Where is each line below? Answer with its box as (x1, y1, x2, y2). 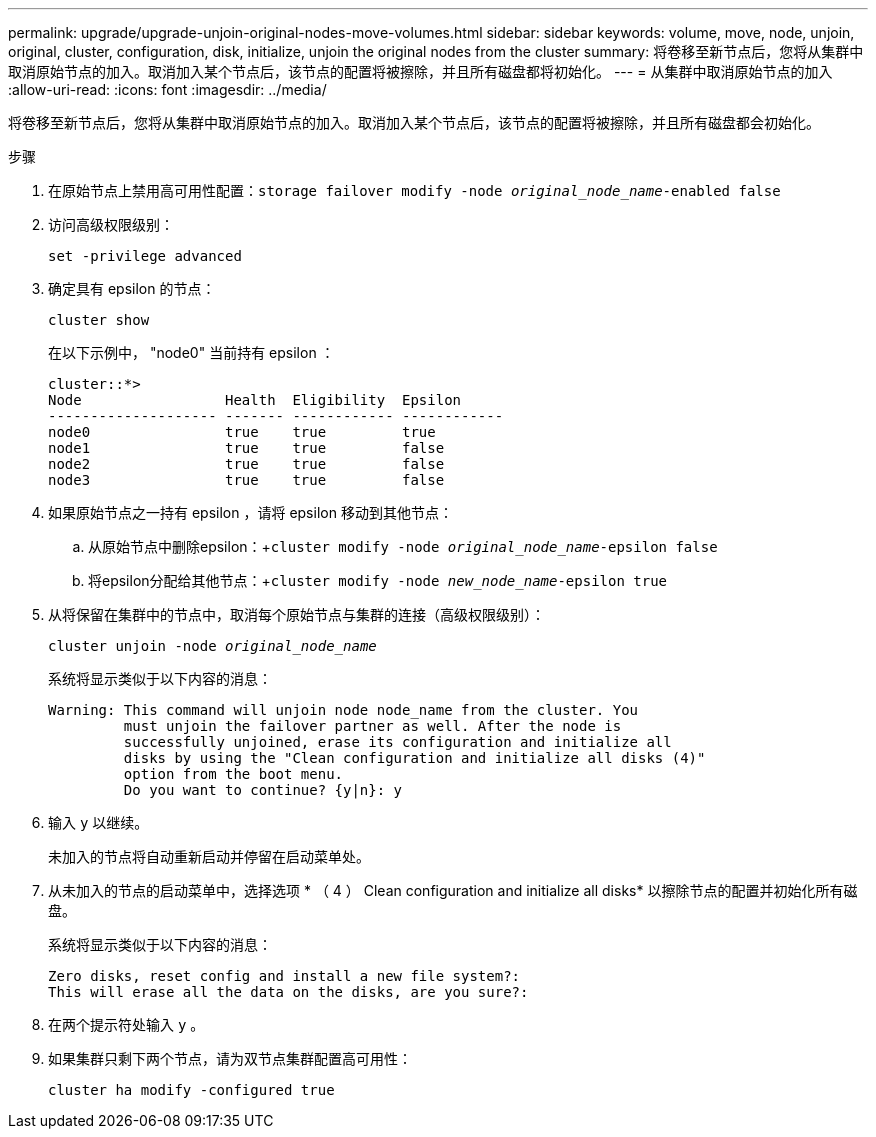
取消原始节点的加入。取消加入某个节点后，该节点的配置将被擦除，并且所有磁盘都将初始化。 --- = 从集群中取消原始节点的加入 (8, 63, 833, 80)
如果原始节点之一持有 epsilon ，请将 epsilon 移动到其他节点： (48, 504, 453, 521)
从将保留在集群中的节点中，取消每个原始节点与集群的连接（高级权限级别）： (48, 606, 545, 623)
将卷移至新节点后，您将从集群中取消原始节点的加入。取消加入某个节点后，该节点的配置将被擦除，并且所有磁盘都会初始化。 (8, 114, 820, 131)
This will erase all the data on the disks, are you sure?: (48, 984, 529, 1000)
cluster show (48, 312, 150, 328)
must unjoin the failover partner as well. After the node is (123, 718, 622, 734)
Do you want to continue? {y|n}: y (123, 782, 403, 798)
